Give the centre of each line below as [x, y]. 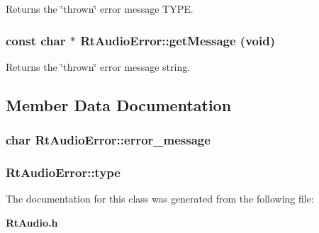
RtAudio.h [32, 222]
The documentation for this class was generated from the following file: [160, 199]
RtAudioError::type [63, 172]
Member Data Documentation [119, 104]
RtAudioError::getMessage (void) [178, 40]
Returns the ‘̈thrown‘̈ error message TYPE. [100, 8]
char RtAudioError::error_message [108, 140]
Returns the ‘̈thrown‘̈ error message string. [98, 66]
